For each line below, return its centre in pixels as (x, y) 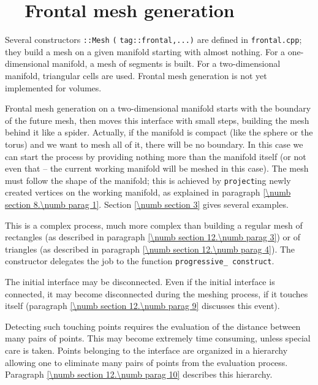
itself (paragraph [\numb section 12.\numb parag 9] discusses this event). (142, 306)
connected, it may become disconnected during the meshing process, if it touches (157, 293)
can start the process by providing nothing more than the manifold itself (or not (156, 156)
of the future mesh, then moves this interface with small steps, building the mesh (157, 120)
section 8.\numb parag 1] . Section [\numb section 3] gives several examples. (147, 204)
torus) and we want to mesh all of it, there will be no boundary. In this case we (154, 144)
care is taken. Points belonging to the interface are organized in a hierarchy (146, 350)
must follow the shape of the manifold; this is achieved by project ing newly (148, 180)
